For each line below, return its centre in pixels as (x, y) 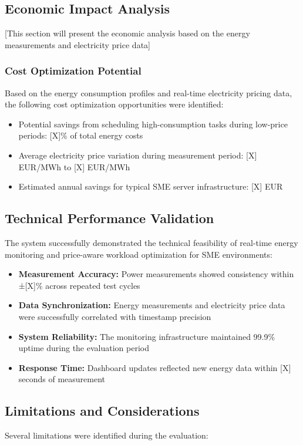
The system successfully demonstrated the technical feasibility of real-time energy (151, 242)
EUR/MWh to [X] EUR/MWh (74, 166)
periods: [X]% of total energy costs (81, 135)
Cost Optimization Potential (73, 71)
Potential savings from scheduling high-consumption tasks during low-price (153, 124)
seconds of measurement (62, 379)
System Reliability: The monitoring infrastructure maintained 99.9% (147, 336)
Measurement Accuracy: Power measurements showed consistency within (156, 274)
